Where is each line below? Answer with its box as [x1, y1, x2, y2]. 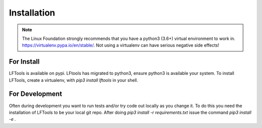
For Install [9, 57, 40, 66]
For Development [9, 90, 63, 98]
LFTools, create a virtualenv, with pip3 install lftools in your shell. [9, 77, 138, 83]
